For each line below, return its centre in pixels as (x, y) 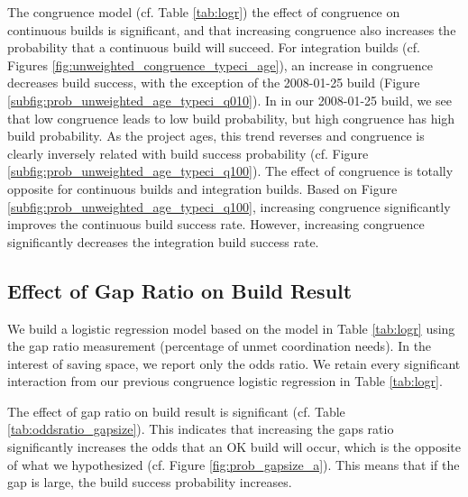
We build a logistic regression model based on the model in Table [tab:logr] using (231, 328)
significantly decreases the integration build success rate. (163, 241)
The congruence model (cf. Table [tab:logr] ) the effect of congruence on (204, 12)
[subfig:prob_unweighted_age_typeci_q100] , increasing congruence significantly (229, 206)
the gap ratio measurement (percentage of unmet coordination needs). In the (220, 346)
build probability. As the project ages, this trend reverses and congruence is (216, 136)
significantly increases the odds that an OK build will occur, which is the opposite (234, 447)
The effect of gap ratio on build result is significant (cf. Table (176, 411)
